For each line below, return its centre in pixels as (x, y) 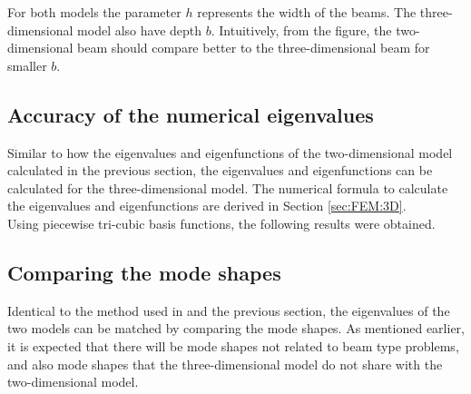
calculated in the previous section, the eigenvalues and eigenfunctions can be (220, 170)
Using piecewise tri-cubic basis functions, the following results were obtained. (221, 223)
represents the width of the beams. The (307, 12)
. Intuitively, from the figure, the (301, 30)
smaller (27, 65)
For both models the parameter (94, 12)
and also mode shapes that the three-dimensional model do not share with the (225, 364)
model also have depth (140, 30)
